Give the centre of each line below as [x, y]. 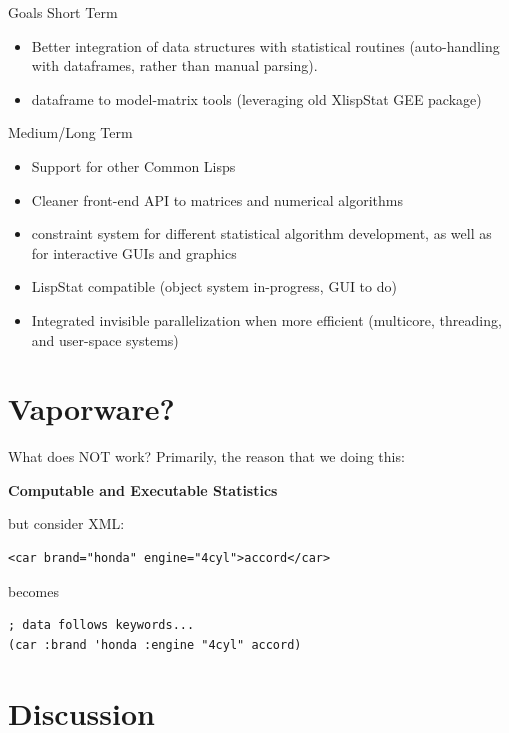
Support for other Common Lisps [133, 165]
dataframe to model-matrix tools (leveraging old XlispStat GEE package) [256, 98]
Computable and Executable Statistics [143, 489]
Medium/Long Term [70, 132]
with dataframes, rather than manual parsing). [174, 65]
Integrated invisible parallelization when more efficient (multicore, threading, [266, 319]
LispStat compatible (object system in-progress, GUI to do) [214, 286]
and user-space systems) [105, 339]
